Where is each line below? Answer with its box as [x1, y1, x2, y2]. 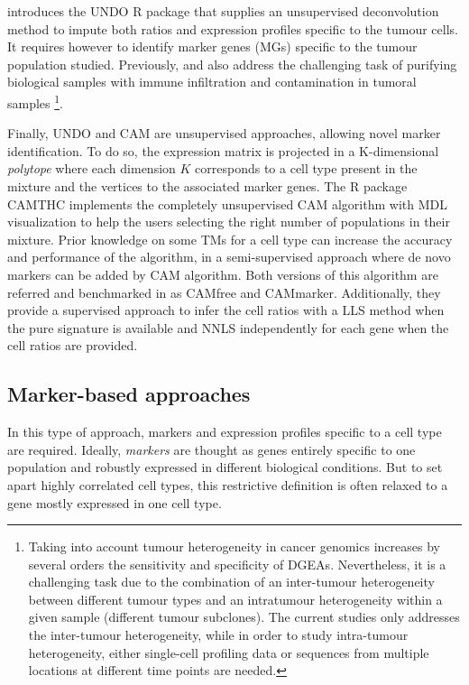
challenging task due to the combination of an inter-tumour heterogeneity [28, 572, 435, 591]
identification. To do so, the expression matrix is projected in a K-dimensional [7, 141, 439, 160]
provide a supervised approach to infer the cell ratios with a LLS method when [7, 301, 445, 319]
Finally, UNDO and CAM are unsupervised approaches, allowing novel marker [7, 124, 441, 143]
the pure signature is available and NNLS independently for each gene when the [7, 318, 449, 337]
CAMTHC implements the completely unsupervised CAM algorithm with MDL [7, 194, 447, 213]
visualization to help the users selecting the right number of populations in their [7, 212, 450, 231]
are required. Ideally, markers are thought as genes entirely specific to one [7, 440, 416, 458]
